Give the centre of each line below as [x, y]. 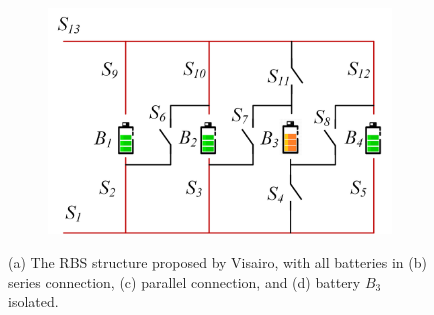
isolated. [33, 301]
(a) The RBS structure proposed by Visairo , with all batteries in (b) [217, 262]
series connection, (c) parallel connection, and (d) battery [184, 281]
